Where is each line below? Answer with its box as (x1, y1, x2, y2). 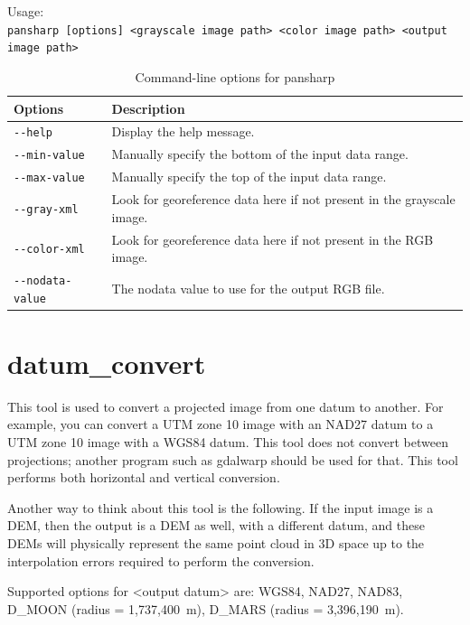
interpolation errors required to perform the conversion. (7, 551, 315, 570)
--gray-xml (14, 202, 79, 216)
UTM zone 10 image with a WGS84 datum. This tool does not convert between (7, 433, 448, 452)
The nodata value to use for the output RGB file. (111, 278, 385, 297)
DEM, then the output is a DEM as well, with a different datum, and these (7, 516, 425, 535)
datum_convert (7, 344, 206, 381)
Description (111, 98, 185, 117)
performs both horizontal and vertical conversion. (7, 468, 280, 487)
